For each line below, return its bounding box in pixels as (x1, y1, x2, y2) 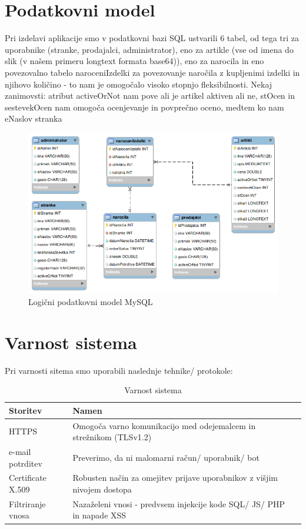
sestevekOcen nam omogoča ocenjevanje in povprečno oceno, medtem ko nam (5, 101, 284, 113)
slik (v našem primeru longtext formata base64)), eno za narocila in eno (5, 55, 264, 67)
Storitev (9, 404, 42, 416)
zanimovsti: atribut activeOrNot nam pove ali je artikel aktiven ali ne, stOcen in (5, 89, 295, 102)
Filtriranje (9, 497, 46, 510)
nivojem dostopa (72, 483, 132, 495)
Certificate (9, 471, 46, 484)
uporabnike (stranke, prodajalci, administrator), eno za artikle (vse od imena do (5, 43, 294, 55)
